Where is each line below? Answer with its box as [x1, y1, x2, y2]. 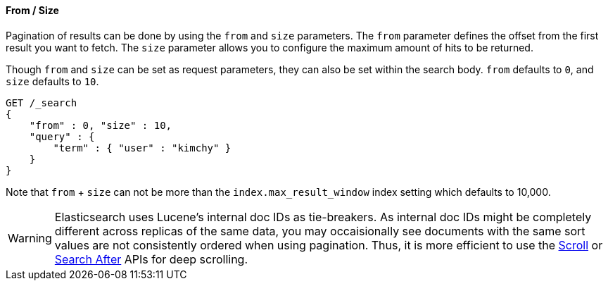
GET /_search [6, 97, 77, 108]
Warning [8, 230, 52, 245]
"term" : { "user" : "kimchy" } [53, 142, 232, 154]
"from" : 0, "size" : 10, [29, 119, 172, 131]
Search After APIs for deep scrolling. [54, 251, 248, 266]
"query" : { [29, 130, 95, 142]
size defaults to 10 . [6, 75, 99, 87]
